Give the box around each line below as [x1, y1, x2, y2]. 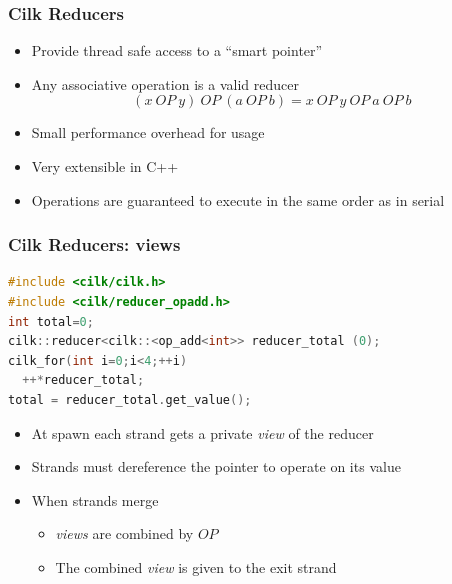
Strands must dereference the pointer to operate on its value [31, 456, 401, 477]
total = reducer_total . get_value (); [8, 392, 252, 407]
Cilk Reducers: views [8, 232, 181, 257]
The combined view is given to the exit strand [55, 556, 337, 577]
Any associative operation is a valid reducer [31, 73, 299, 94]
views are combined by [55, 523, 194, 544]
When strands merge [31, 489, 159, 510]
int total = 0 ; [8, 314, 94, 329]
